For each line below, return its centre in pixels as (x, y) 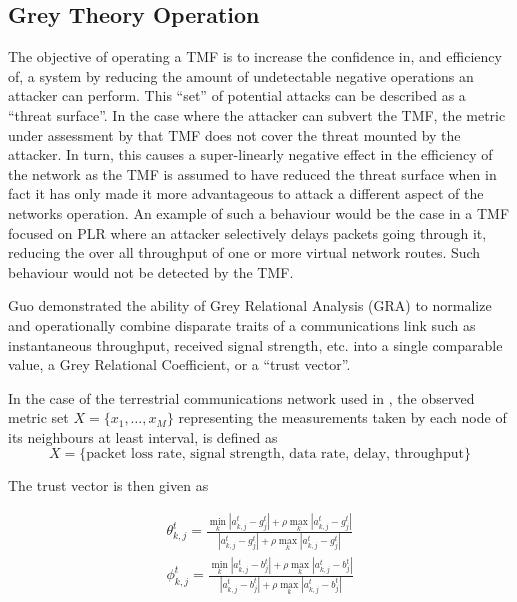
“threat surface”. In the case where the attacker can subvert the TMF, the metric (257, 114)
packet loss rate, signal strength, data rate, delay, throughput (275, 454)
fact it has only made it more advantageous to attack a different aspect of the (246, 193)
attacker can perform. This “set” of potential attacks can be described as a (237, 95)
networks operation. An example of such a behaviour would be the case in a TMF (259, 212)
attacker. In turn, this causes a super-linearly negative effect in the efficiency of (250, 154)
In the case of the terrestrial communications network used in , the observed (241, 397)
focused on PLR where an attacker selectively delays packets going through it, (247, 232)
